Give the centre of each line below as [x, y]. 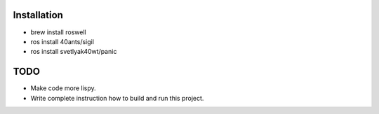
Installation [38, 15]
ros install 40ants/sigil [62, 41]
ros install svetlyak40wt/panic [74, 52]
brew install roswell [59, 32]
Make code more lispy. [63, 88]
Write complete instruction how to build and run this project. [117, 98]
